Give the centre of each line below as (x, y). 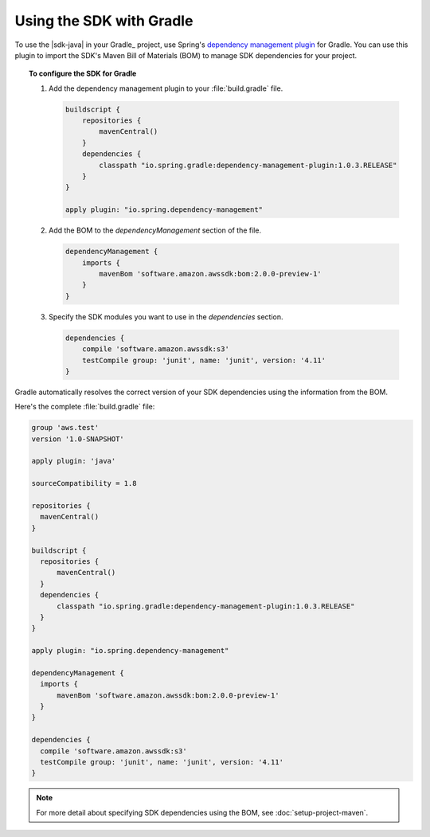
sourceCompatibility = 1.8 (84, 483)
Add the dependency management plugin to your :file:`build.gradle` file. (166, 88)
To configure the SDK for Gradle (83, 74)
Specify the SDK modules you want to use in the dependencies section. (166, 317)
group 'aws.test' (65, 428)
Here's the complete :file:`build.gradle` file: (85, 407)
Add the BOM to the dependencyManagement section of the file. (155, 230)
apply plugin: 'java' (74, 461)
